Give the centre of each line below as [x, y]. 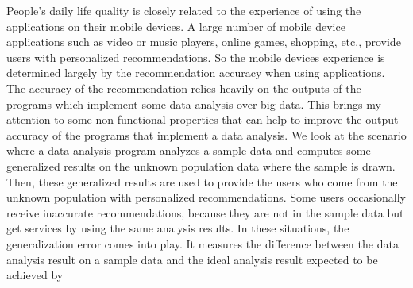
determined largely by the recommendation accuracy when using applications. [196, 73]
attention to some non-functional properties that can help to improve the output [203, 119]
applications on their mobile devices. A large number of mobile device [176, 26]
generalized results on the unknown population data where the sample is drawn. [201, 165]
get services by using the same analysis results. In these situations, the [178, 228]
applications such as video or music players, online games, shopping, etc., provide [204, 42]
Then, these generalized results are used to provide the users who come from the [202, 181]
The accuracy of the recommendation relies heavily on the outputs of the [184, 88]
